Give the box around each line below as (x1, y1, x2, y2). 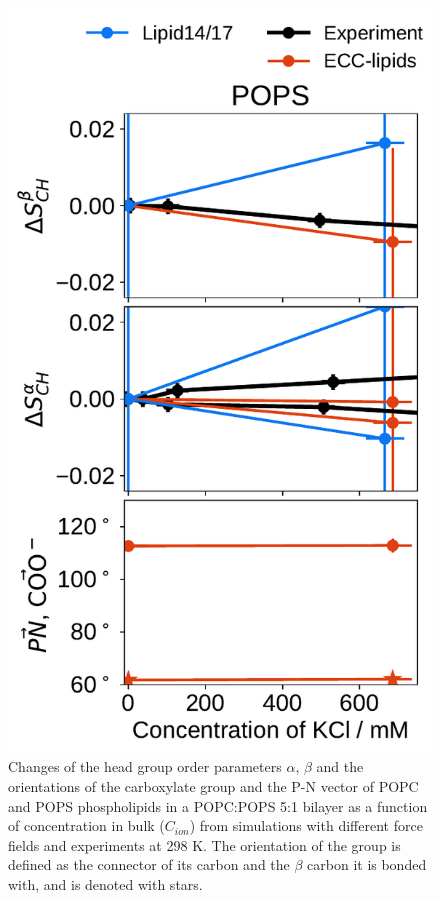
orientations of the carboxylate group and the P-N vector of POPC (8, 775, 419, 796)
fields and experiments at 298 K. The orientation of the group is (8, 834, 401, 855)
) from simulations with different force (189, 815, 423, 836)
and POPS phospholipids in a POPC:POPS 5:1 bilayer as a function (8, 795, 428, 816)
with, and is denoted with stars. (8, 873, 203, 894)
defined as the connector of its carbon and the (8, 854, 290, 875)
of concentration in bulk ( (8, 815, 165, 836)
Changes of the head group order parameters (8, 756, 282, 777)
